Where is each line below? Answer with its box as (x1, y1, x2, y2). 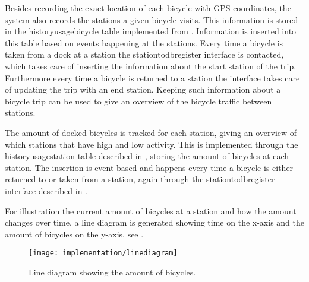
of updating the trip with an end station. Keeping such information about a (5, 83, 281, 96)
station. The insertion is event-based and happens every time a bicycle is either (5, 161, 294, 173)
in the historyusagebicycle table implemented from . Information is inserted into (5, 25, 297, 37)
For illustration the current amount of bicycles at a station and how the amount (5, 204, 297, 217)
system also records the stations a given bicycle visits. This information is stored (5, 13, 298, 26)
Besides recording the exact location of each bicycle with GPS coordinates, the (5, 2, 291, 14)
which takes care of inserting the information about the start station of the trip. (5, 59, 297, 72)
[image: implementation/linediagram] (29, 249, 178, 258)
